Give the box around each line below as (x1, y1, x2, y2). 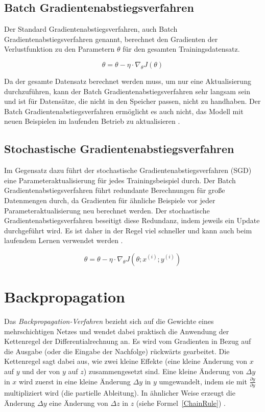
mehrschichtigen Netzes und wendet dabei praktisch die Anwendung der (4, 326, 229, 336)
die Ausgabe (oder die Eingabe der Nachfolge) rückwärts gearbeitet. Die (4, 345, 230, 356)
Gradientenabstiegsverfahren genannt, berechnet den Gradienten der (4, 33, 218, 44)
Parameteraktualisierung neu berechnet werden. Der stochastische (4, 205, 210, 215)
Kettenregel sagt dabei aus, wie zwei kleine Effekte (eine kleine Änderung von (4, 356, 247, 366)
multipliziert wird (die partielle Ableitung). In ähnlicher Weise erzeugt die (4, 387, 235, 398)
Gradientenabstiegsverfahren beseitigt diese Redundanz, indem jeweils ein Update (4, 215, 260, 226)
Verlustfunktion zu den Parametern (4, 44, 115, 54)
